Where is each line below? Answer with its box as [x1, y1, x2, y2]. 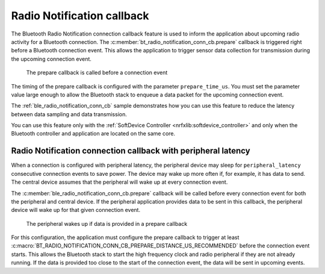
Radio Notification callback [11, 9, 150, 22]
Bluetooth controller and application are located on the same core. [11, 130, 176, 137]
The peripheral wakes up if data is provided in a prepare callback [26, 220, 188, 227]
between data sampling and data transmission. [11, 110, 128, 117]
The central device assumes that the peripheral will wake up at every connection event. [11, 178, 228, 186]
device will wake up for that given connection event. [11, 207, 141, 214]
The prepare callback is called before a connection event [26, 69, 168, 76]
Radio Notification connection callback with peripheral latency [11, 146, 250, 156]
